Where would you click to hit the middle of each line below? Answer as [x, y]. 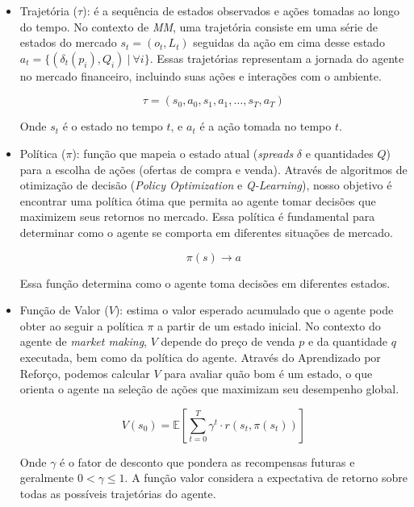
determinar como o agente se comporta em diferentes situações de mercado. [206, 232]
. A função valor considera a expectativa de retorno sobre [266, 478]
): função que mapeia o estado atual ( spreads [183, 153]
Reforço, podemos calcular [85, 373]
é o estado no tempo [113, 126]
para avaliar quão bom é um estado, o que [268, 373]
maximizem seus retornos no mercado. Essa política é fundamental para [197, 216]
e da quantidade [347, 341]
